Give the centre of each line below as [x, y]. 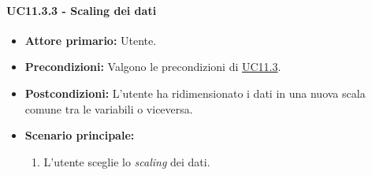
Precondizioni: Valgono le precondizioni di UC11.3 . [153, 67]
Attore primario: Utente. [91, 40]
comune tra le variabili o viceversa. [109, 108]
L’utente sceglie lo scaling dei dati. [127, 161]
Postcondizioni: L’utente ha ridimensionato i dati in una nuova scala [195, 93]
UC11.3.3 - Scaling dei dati [82, 10]
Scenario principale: [80, 135]
